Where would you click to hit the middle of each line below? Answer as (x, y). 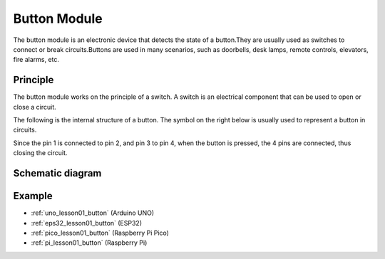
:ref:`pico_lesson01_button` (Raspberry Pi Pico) (100, 233)
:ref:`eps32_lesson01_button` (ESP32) (87, 223)
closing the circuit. (40, 153)
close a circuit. (35, 107)
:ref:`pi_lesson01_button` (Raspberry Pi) (89, 243)
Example (33, 196)
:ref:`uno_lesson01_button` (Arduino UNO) (93, 213)
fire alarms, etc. (36, 60)
